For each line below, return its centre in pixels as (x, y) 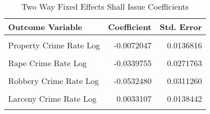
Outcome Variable (45, 27)
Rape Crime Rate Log (48, 63)
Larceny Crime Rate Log (52, 98)
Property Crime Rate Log (54, 45)
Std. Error (181, 27)
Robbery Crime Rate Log (54, 81)
